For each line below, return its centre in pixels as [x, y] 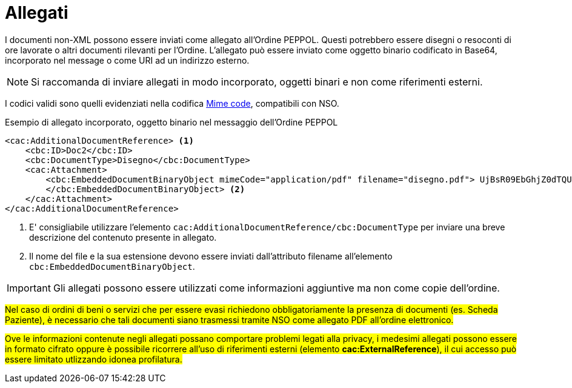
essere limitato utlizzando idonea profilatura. [94, 359]
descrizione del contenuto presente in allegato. [123, 237]
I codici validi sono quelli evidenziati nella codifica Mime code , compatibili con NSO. [172, 103]
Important [29, 288]
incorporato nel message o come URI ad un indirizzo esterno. [127, 60]
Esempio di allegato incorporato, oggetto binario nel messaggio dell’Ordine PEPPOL [171, 122]
